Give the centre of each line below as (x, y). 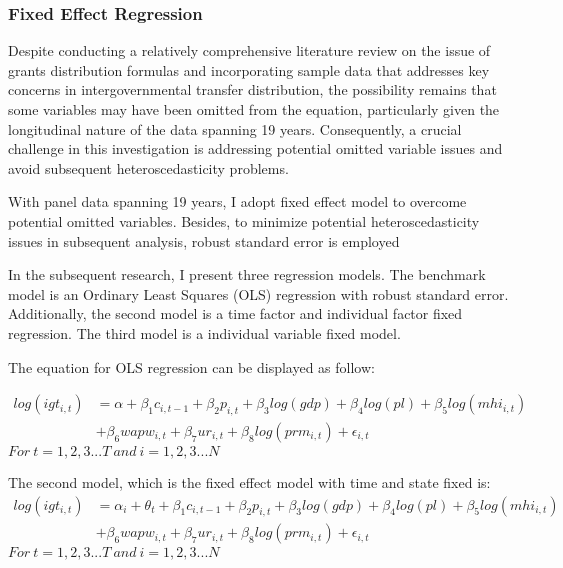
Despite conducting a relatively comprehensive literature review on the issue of (249, 50)
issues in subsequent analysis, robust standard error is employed (204, 240)
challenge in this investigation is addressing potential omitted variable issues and (255, 148)
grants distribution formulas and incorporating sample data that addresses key (249, 69)
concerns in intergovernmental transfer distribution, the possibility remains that (252, 89)
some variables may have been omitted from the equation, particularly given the (254, 109)
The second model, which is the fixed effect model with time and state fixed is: (249, 481)
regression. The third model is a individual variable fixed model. (204, 332)
